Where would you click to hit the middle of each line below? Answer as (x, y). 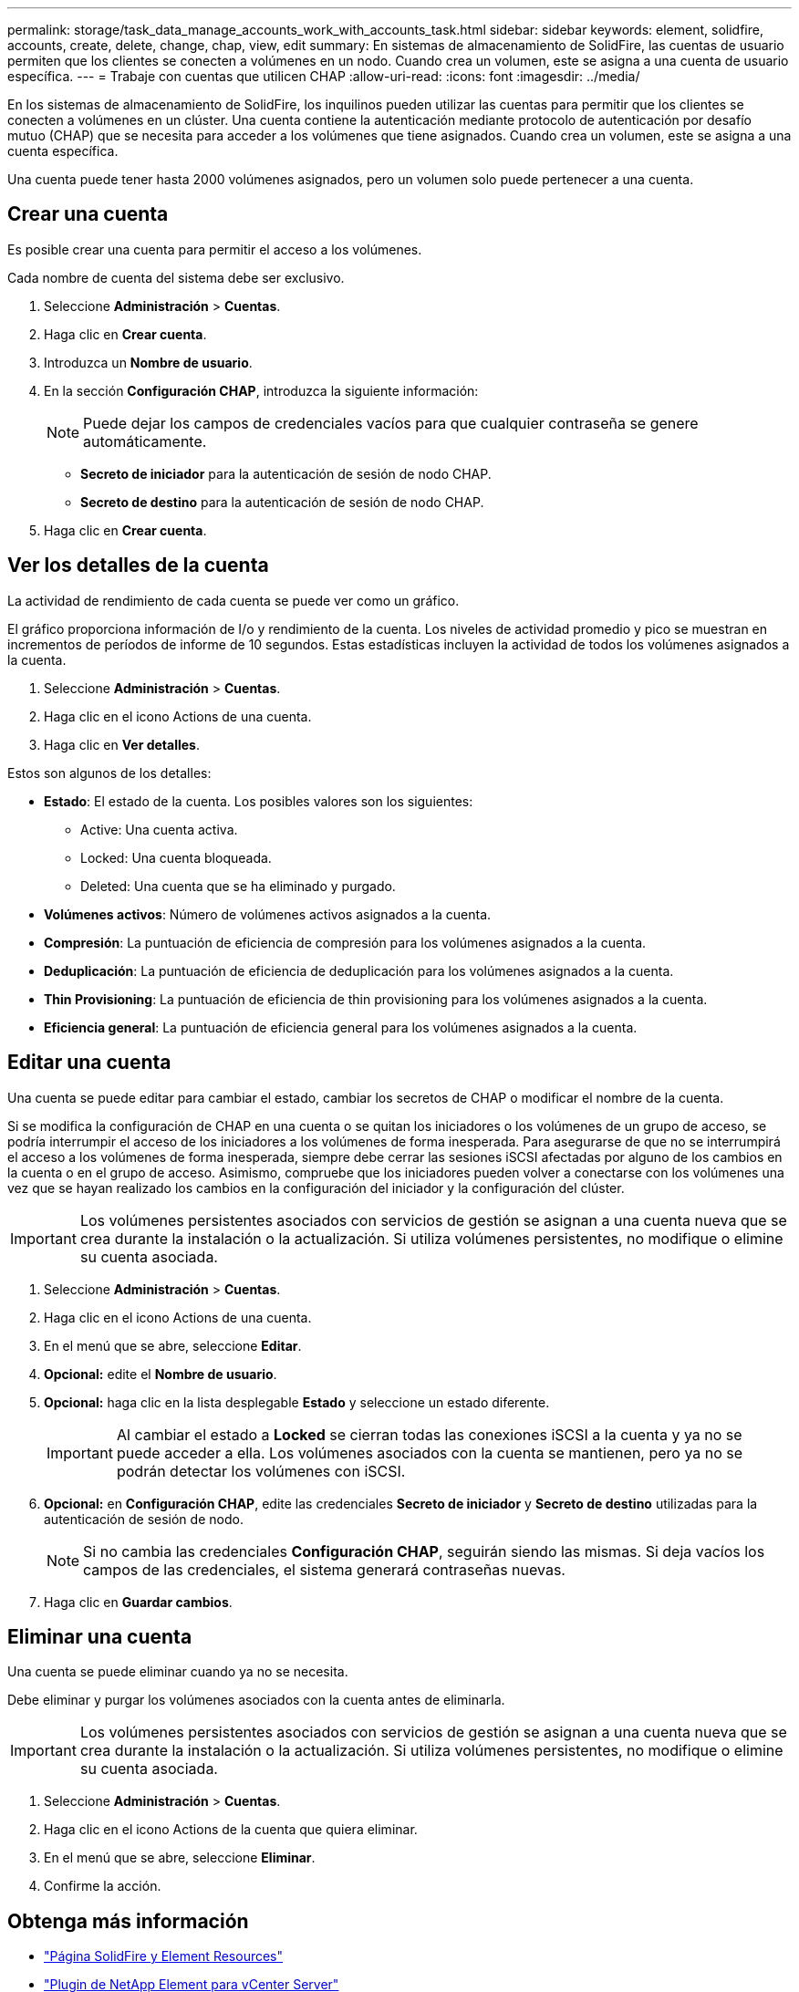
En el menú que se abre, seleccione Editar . (173, 1345)
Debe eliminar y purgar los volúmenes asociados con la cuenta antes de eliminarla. (256, 1700)
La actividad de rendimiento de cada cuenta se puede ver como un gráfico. (233, 600)
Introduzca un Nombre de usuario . (148, 362)
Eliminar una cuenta (100, 1636)
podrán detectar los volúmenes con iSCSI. (261, 1471)
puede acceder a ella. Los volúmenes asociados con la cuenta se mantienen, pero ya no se (430, 1452)
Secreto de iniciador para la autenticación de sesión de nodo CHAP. (286, 473)
